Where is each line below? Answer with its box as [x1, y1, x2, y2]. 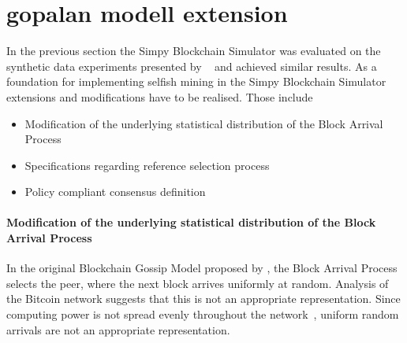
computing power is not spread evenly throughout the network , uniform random [6, 306, 399, 323]
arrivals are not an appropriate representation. [6, 321, 230, 337]
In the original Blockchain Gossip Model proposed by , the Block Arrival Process [6, 260, 398, 276]
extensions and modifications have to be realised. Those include [6, 88, 313, 105]
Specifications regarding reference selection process [24, 157, 270, 173]
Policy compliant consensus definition [24, 183, 206, 200]
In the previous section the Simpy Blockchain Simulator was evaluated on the [6, 42, 381, 59]
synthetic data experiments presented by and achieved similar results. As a [6, 57, 377, 74]
